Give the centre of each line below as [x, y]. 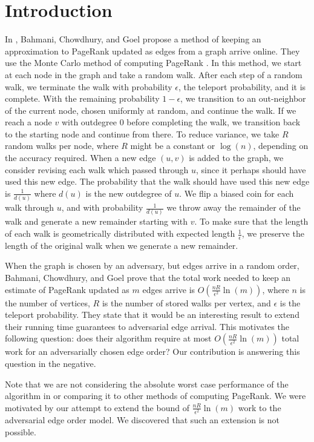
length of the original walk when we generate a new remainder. [122, 245]
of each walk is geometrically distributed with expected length [120, 233]
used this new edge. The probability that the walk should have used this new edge [157, 181]
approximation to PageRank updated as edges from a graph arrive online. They [152, 51]
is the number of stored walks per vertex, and [186, 302]
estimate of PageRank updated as [67, 289]
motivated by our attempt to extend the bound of [97, 407]
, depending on [281, 146]
